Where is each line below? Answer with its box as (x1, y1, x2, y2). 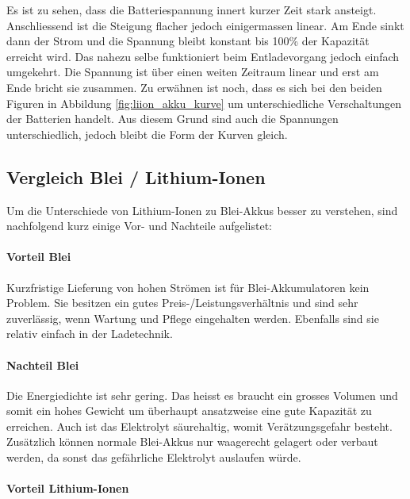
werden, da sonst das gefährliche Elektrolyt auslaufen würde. (6, 449, 301, 466)
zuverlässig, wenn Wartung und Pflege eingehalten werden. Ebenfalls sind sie (6, 309, 379, 326)
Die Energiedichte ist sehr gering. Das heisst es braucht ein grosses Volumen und (6, 386, 398, 403)
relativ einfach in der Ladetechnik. (6, 325, 173, 342)
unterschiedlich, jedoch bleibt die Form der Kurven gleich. (6, 125, 288, 142)
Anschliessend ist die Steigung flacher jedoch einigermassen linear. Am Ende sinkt (6, 17, 404, 33)
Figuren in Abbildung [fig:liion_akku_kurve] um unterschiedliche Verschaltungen (6, 94, 401, 111)
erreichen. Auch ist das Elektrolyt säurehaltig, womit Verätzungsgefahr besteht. (6, 417, 393, 434)
